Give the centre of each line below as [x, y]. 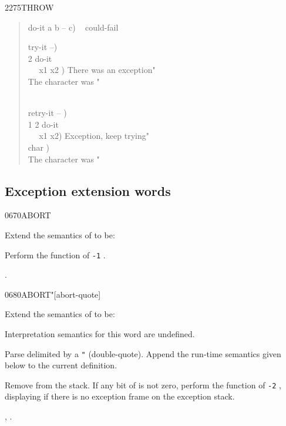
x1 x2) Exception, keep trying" [94, 136]
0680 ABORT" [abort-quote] [53, 294]
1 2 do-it [43, 124]
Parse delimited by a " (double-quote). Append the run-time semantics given [143, 353]
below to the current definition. [61, 365]
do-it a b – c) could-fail [73, 27]
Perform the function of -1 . [55, 254]
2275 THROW [29, 7]
